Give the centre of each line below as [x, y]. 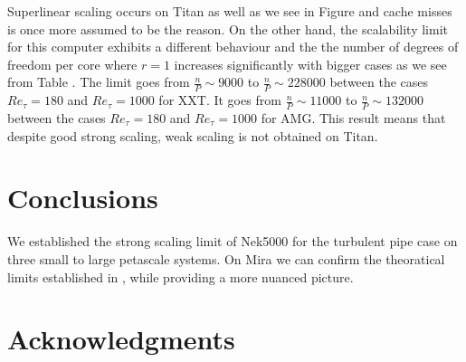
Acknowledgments [121, 339]
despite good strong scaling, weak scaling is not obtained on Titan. [193, 135]
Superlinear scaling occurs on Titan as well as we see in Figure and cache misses [230, 11]
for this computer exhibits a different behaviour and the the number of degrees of [233, 47]
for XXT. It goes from [220, 100]
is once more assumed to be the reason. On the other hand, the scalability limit [228, 29]
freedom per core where [72, 64]
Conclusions [83, 198]
